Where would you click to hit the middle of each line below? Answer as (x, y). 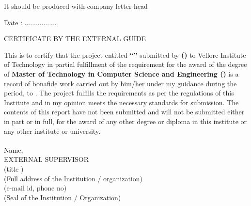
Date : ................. (30, 22)
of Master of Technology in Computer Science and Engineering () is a (121, 73)
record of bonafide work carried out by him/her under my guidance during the (120, 83)
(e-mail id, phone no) (35, 188)
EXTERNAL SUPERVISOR (47, 159)
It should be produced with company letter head (76, 6)
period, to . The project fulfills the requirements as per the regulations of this (119, 93)
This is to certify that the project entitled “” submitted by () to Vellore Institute (125, 55)
